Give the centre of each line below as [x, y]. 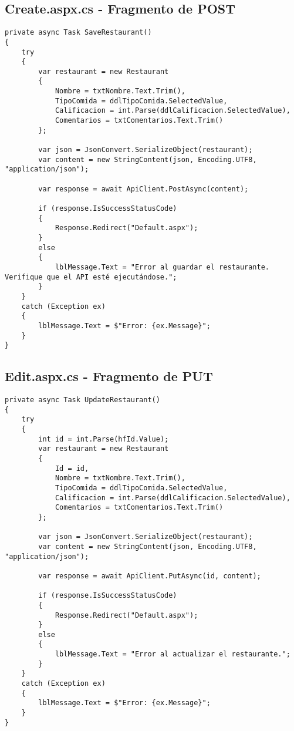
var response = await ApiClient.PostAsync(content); [143, 189]
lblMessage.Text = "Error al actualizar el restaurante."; [173, 654]
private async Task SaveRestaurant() [78, 33]
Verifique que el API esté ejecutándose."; [91, 277]
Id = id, [72, 468]
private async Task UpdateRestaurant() [82, 400]
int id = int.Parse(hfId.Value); [104, 439]
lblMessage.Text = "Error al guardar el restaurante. [162, 267]
